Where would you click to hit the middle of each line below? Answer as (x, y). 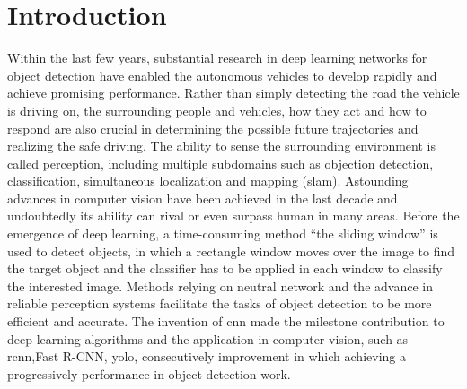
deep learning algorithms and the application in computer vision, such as (208, 338)
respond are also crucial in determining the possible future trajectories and (213, 128)
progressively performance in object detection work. (149, 373)
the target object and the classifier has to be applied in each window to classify (225, 268)
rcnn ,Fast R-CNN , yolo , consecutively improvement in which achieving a (207, 356)
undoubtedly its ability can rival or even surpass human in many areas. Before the (233, 216)
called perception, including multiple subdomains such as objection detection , (220, 163)
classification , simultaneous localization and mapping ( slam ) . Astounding (208, 181)
